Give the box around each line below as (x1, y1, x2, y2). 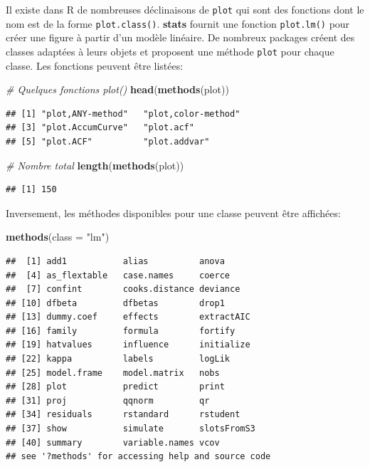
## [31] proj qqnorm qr (6, 395, 210, 406)
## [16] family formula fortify (6, 325, 236, 336)
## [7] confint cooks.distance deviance (6, 284, 240, 295)
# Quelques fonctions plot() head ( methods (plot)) (6, 82, 229, 97)
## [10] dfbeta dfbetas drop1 (6, 298, 225, 308)
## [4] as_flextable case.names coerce (6, 270, 230, 280)
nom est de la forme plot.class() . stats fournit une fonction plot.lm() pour (6, 16, 350, 31)
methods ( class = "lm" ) (6, 229, 110, 244)
